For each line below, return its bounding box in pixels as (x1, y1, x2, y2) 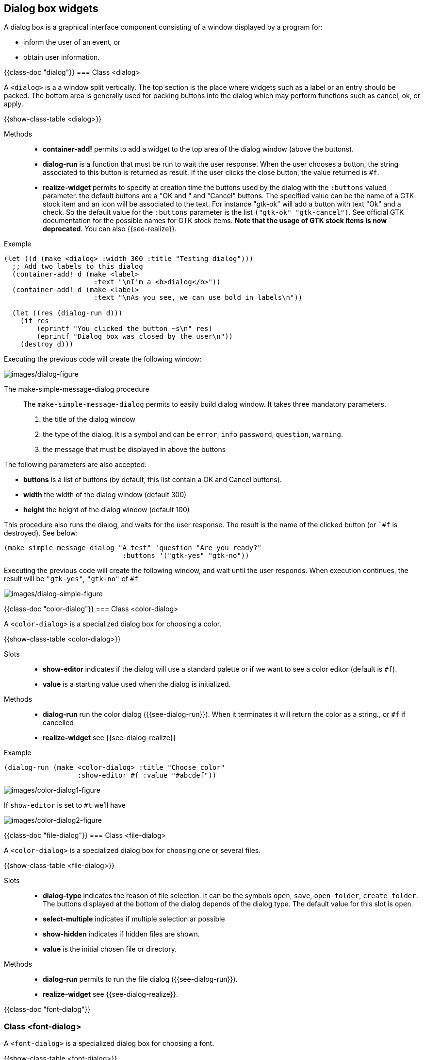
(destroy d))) (20, 340, 74, 348)
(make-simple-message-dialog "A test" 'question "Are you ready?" (4, 544, 262, 552)
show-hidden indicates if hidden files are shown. (43, 930, 200, 938)
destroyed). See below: (4, 529, 78, 538)
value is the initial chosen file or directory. (43, 945, 177, 954)
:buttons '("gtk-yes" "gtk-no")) (122, 552, 249, 560)
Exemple (4, 240, 32, 248)
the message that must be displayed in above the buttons (43, 445, 226, 454)
